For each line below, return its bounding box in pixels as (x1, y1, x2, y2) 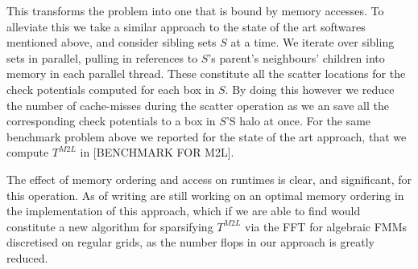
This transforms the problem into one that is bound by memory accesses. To (6, 2, 384, 18)
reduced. (6, 249, 48, 266)
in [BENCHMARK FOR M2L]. (80, 144, 234, 161)
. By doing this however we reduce (225, 80, 395, 97)
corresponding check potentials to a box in (6, 112, 216, 129)
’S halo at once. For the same (226, 112, 371, 129)
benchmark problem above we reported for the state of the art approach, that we (6, 128, 407, 145)
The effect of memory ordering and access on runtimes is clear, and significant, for (6, 170, 412, 187)
